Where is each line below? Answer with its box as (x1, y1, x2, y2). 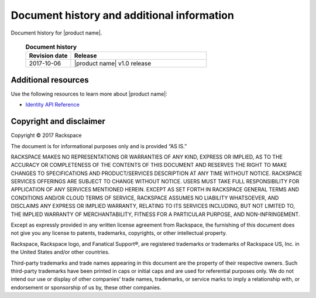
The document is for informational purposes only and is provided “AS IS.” (11, 142, 187, 149)
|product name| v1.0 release (74, 59, 152, 67)
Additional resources (11, 75, 89, 85)
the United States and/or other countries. (11, 249, 110, 256)
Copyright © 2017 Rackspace (11, 132, 82, 139)
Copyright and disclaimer (11, 117, 105, 126)
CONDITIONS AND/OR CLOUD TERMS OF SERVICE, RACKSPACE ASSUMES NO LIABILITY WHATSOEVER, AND (11, 194, 279, 201)
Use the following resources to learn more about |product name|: (11, 90, 168, 97)
